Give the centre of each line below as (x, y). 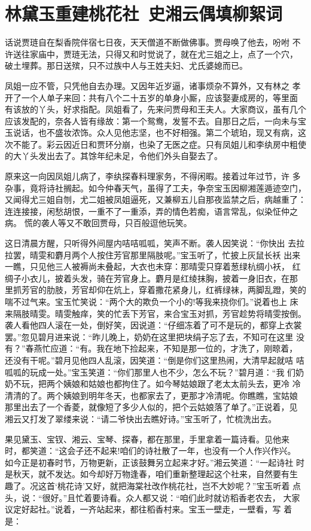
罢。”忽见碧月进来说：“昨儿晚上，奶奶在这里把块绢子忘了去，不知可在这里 (149, 336)
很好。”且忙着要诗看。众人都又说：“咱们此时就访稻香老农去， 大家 (171, 497)
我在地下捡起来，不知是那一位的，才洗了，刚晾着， (197, 348)
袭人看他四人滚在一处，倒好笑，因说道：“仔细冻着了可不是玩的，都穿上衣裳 (153, 325)
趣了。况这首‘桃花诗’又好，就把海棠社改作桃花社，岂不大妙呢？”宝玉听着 (147, 485)
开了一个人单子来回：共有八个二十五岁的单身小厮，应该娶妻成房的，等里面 (151, 97)
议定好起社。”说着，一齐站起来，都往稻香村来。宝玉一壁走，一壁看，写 (143, 509)
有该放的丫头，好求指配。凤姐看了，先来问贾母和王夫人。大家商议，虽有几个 (155, 109)
